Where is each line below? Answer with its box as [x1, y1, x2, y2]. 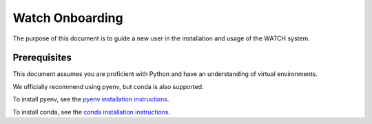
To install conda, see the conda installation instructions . [12, 108, 171, 116]
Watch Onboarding [12, 10, 123, 25]
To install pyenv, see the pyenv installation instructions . [12, 95, 169, 103]
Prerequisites [12, 52, 72, 64]
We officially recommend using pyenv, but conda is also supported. [12, 82, 204, 90]
